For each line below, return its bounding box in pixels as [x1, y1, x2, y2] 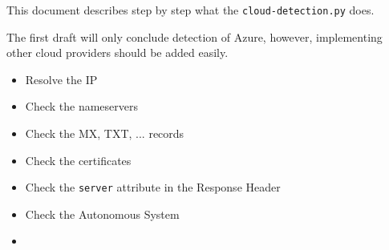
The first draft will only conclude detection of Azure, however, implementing [6, 28, 383, 45]
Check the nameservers [25, 98, 138, 115]
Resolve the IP [25, 71, 98, 87]
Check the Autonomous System [25, 205, 180, 222]
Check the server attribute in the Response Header [25, 179, 281, 196]
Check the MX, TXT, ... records [25, 125, 184, 142]
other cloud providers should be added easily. [6, 44, 229, 61]
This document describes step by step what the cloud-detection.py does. [6, 2, 375, 18]
